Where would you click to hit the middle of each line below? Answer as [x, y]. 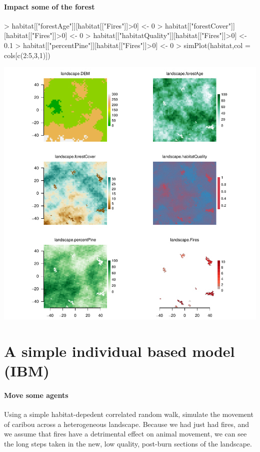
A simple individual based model [119, 351]
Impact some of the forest [49, 6]
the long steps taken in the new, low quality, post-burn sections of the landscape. [128, 443]
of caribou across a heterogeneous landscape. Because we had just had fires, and [127, 424]
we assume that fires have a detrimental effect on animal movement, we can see [125, 434]
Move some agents [36, 395]
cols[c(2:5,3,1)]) [27, 55]
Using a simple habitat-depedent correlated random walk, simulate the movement [129, 414]
